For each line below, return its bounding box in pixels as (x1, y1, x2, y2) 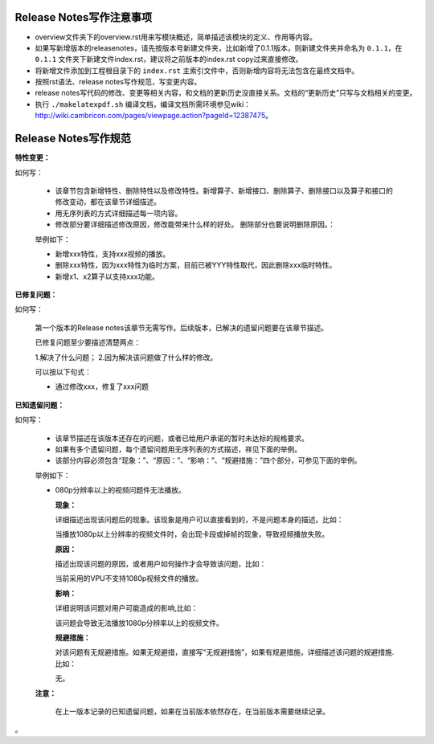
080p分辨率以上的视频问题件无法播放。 (55, 485, 186, 495)
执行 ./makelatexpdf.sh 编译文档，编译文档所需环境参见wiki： (35, 99, 252, 108)
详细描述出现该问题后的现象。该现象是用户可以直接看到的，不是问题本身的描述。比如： (55, 514, 344, 524)
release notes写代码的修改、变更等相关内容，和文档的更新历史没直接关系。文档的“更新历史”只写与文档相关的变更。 (35, 88, 417, 98)
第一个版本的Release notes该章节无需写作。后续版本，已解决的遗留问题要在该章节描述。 (35, 322, 329, 333)
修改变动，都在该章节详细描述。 (55, 197, 161, 206)
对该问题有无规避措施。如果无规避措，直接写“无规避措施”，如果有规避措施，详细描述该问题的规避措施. (55, 648, 395, 657)
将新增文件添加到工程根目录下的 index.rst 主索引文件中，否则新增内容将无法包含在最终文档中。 (35, 65, 359, 76)
